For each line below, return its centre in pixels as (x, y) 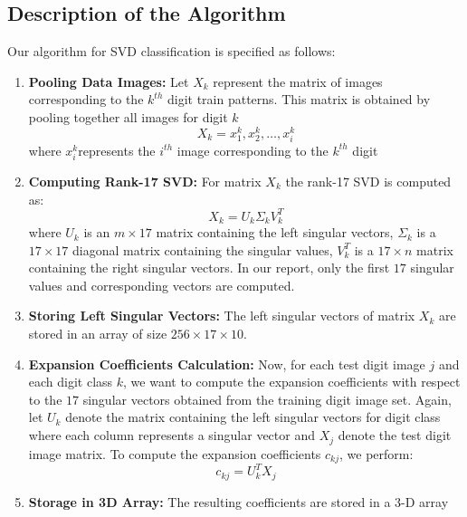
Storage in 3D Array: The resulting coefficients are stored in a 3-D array (238, 501)
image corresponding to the (253, 150)
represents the (117, 150)
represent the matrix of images (298, 81)
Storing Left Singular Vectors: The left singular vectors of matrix (222, 316)
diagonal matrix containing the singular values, (203, 249)
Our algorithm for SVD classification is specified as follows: (172, 51)
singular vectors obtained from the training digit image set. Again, (267, 399)
